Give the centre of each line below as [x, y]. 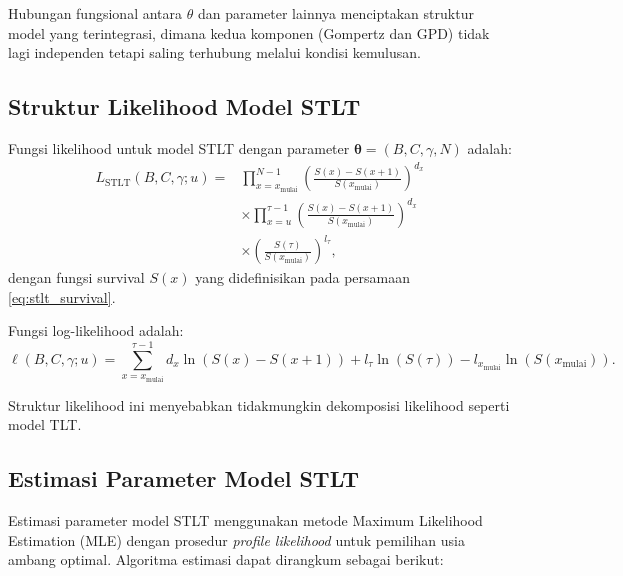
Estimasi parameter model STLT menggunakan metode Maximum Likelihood [245, 520]
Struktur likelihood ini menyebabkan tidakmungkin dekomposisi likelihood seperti [259, 404]
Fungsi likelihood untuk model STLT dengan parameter [179, 147]
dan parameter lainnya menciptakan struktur [335, 13]
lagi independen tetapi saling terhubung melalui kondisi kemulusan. [214, 52]
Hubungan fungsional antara [95, 13]
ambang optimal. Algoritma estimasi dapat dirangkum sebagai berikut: [226, 559]
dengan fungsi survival [76, 277]
